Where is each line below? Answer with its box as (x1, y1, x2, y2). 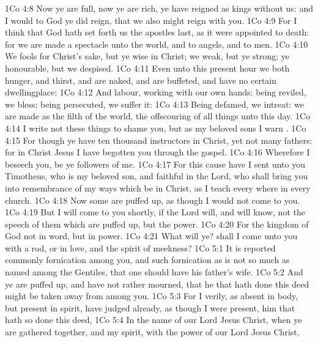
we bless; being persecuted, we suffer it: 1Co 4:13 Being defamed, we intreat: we (5, 97, 304, 110)
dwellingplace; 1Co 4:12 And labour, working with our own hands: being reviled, (5, 86, 306, 99)
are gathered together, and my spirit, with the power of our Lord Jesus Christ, (5, 325, 300, 338)
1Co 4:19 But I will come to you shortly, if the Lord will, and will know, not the (5, 206, 305, 218)
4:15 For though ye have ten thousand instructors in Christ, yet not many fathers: (5, 133, 312, 146)
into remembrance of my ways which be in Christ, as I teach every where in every (5, 181, 311, 194)
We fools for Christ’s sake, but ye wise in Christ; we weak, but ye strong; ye (5, 50, 289, 62)
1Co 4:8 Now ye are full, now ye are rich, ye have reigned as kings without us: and (5, 2, 313, 14)
